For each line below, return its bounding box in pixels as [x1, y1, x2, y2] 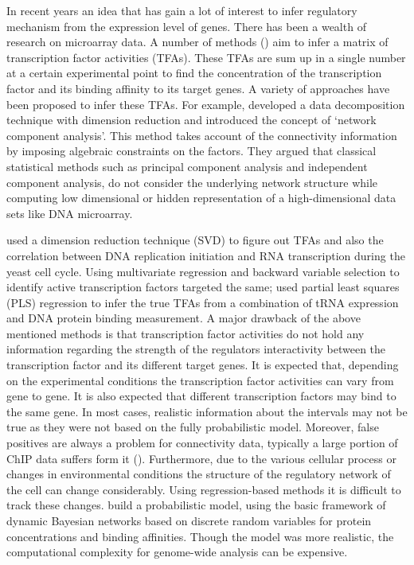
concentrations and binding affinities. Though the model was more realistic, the [6, 528, 394, 544]
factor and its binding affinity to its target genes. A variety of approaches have [6, 80, 390, 96]
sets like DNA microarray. [6, 205, 133, 221]
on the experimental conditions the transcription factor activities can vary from [6, 372, 394, 388]
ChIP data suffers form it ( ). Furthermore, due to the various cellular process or [6, 450, 396, 466]
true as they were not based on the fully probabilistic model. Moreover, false [6, 419, 379, 435]
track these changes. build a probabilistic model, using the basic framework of [6, 497, 386, 513]
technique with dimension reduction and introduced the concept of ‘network [6, 111, 377, 128]
